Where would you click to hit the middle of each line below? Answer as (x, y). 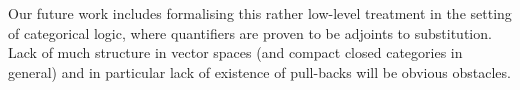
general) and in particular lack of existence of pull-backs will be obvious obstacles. (259, 71)
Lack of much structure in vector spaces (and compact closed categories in (235, 52)
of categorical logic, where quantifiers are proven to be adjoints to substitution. (250, 32)
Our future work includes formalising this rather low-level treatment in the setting (260, 13)
